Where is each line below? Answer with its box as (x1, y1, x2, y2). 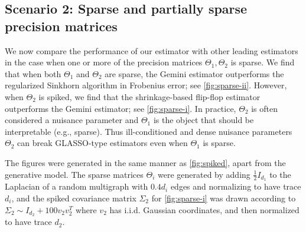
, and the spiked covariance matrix (11, 191, 136, 204)
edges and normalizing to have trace (170, 180, 301, 193)
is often (251, 102, 278, 114)
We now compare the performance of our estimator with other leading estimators (5, 44, 298, 57)
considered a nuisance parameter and (5, 114, 139, 126)
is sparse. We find (230, 56, 295, 68)
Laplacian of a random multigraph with (5, 180, 148, 193)
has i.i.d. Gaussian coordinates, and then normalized (109, 203, 300, 216)
